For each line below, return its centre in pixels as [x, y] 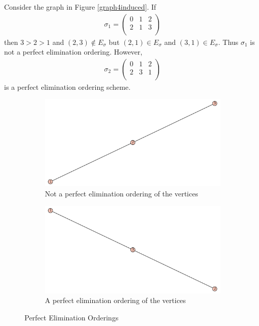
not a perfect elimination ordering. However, [73, 52]
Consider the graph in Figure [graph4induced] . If [80, 7]
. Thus [228, 42]
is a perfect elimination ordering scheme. [67, 86]
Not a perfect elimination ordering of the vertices [122, 194]
